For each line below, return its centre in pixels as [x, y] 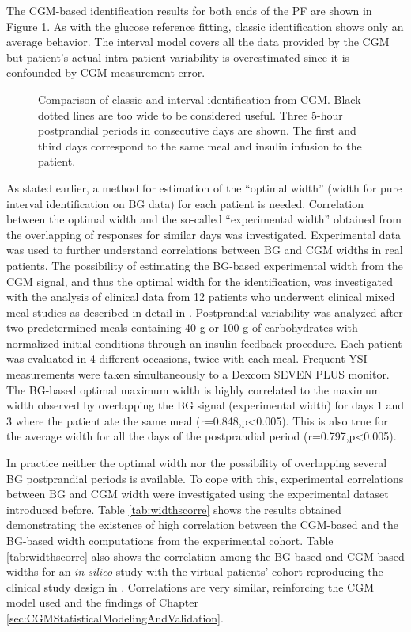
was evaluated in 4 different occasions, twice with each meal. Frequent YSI [187, 358]
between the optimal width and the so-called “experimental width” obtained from [204, 219]
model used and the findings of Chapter [102, 602]
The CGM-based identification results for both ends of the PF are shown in [189, 10]
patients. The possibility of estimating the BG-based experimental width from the [205, 265]
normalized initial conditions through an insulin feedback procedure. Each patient [204, 343]
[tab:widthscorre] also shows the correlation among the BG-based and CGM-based [205, 556]
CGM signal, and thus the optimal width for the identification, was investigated [200, 281]
